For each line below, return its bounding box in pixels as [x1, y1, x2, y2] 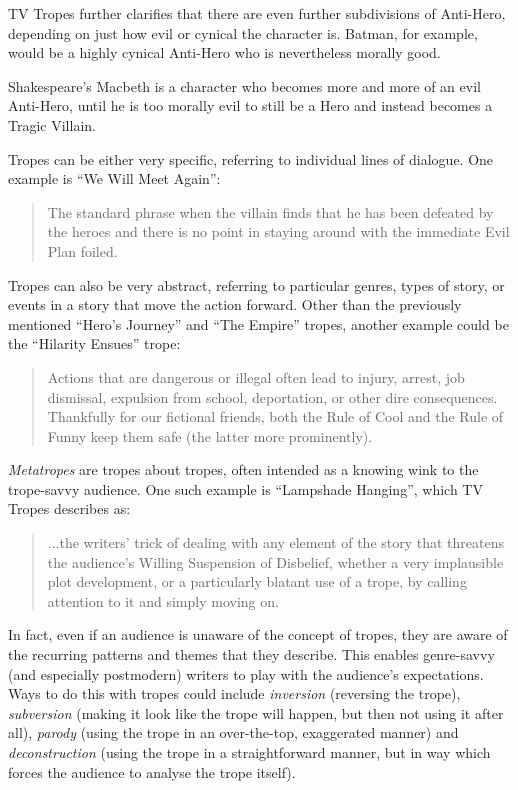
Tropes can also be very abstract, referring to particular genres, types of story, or [8, 274, 505, 295]
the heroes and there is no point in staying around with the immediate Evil [47, 221, 510, 242]
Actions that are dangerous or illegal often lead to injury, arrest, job [47, 366, 465, 387]
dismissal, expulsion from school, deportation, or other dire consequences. [47, 386, 498, 407]
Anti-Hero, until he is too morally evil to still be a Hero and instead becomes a [8, 95, 493, 116]
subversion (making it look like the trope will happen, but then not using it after [8, 702, 504, 723]
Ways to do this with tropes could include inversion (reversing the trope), [8, 683, 461, 704]
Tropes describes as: [8, 498, 131, 519]
